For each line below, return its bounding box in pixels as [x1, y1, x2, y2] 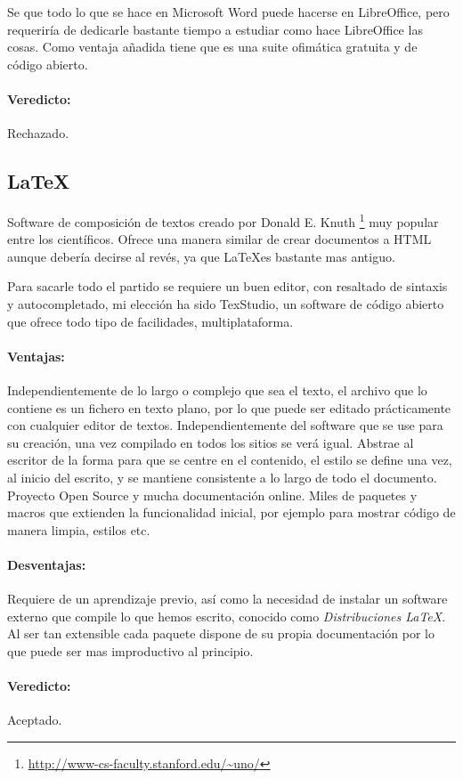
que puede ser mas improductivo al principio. [7, 641, 254, 660]
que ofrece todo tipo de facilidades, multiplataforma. [7, 312, 294, 330]
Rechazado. [7, 124, 69, 142]
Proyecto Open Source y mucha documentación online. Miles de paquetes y [7, 485, 418, 504]
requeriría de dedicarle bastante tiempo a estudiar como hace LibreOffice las [7, 20, 423, 38]
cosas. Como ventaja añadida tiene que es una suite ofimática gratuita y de [7, 37, 418, 56]
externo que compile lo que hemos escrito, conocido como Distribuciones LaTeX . [7, 606, 446, 625]
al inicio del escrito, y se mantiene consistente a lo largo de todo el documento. [7, 467, 437, 486]
